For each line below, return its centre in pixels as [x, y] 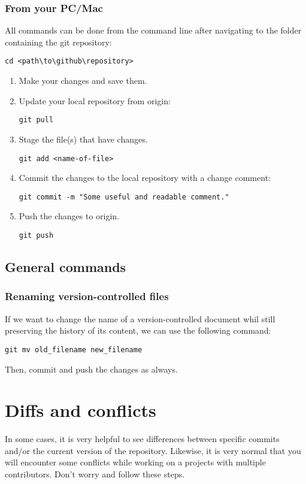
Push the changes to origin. [69, 216]
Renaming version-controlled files [87, 296]
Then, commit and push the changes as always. [91, 369]
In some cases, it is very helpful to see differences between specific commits [142, 439]
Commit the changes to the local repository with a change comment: [145, 178]
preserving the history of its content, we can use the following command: [138, 330]
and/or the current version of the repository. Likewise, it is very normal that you [153, 450]
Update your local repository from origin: [95, 100]
